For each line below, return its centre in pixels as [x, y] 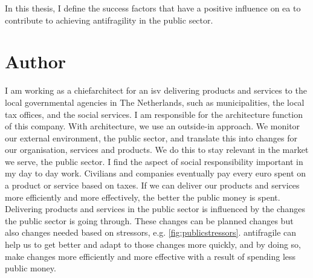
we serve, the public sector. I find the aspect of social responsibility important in [154, 161]
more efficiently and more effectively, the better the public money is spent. [143, 197]
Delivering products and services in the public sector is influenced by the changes [155, 209]
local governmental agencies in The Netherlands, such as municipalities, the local [155, 102]
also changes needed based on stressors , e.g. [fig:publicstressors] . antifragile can [151, 232]
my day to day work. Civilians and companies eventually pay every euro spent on [156, 173]
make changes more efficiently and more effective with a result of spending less [150, 256]
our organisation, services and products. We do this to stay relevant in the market [157, 150]
